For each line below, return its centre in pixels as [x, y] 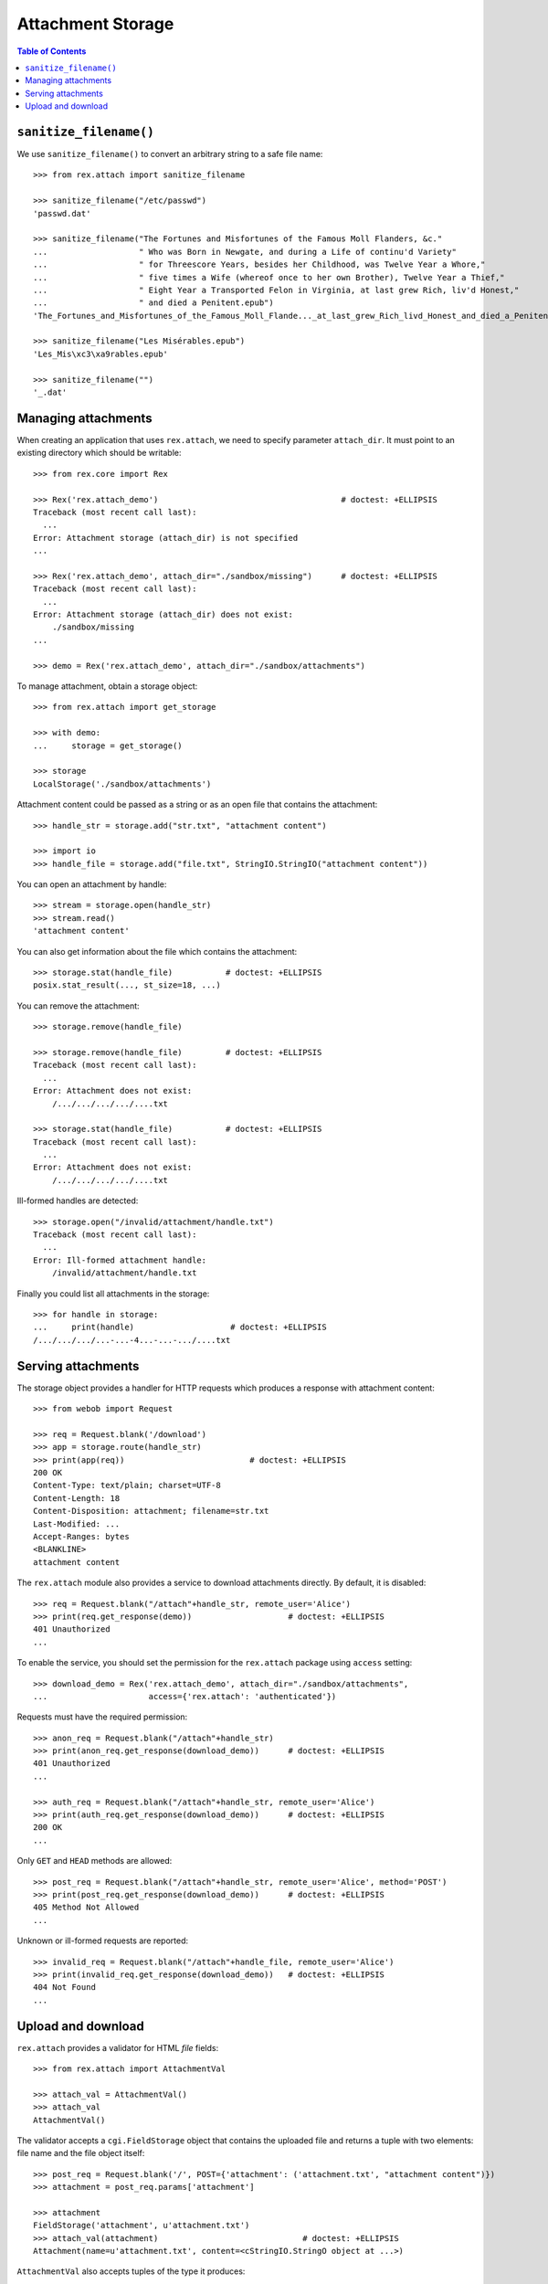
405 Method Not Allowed [86, 1908]
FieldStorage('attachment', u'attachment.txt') [142, 2226]
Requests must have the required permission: [102, 1717]
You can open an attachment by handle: [92, 884]
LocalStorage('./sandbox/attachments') [122, 784]
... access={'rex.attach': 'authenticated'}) [185, 1696]
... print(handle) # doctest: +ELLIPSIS [180, 1327]
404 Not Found [64, 1988]
